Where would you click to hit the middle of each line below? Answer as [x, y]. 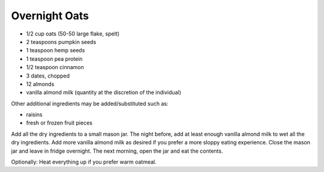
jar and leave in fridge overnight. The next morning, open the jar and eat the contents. [117, 151]
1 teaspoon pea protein [55, 59]
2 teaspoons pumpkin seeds [61, 41]
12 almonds [40, 84]
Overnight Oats [50, 16]
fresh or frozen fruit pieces [59, 123]
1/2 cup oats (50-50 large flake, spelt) [73, 34]
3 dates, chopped [48, 76]
